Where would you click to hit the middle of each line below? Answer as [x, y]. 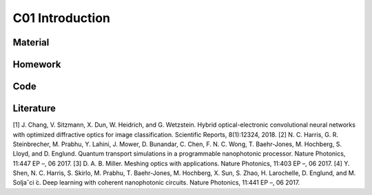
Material [31, 42]
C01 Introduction [61, 18]
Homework [37, 64]
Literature [34, 109]
